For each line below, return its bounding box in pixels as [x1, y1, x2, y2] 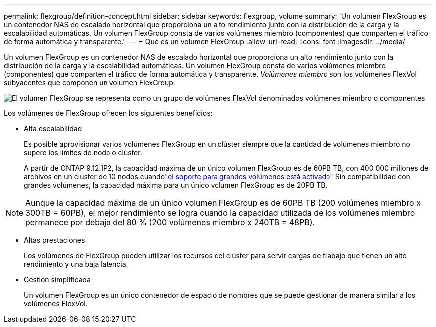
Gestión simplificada [24, 275, 91, 284]
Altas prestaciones [24, 236, 85, 244]
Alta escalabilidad [24, 124, 82, 133]
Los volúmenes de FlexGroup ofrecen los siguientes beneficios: [4, 109, 213, 117]
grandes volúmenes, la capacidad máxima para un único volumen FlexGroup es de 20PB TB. [24, 181, 327, 189]
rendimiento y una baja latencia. [24, 260, 128, 268]
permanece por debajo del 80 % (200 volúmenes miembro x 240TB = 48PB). [25, 218, 315, 227]
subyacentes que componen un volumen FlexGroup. [4, 78, 175, 87]
